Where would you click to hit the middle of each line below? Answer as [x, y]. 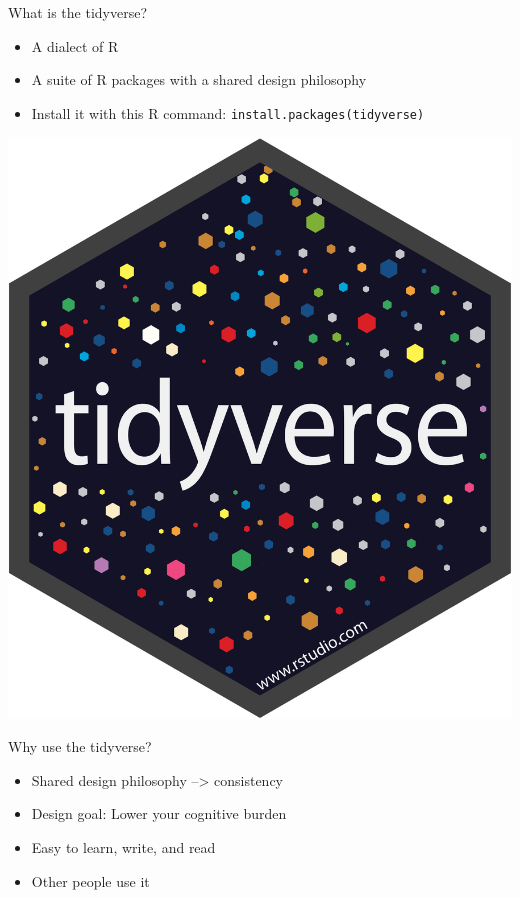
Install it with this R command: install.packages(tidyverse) [228, 112]
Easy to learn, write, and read [123, 847]
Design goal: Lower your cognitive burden [159, 813]
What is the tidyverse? [78, 12]
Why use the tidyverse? [80, 746]
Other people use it [90, 880]
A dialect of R [75, 45]
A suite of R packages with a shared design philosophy [199, 79]
